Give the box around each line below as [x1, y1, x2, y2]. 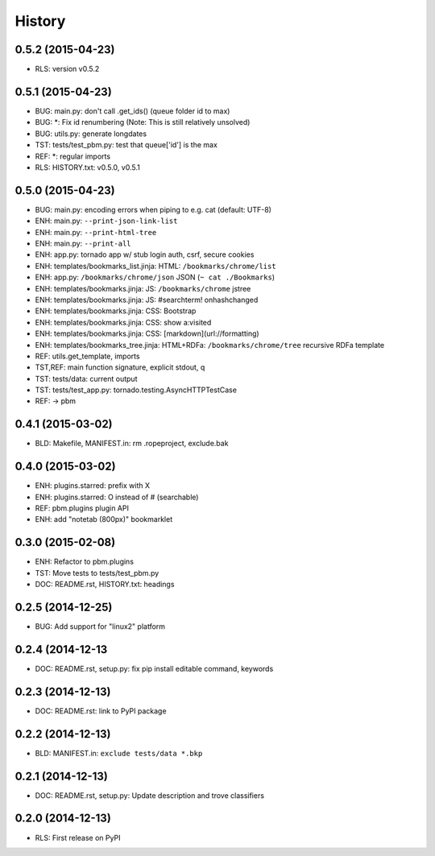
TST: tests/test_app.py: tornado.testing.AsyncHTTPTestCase [35, 385, 238, 395]
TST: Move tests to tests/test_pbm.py [35, 568, 159, 577]
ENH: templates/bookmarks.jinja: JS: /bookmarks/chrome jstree [35, 283, 251, 293]
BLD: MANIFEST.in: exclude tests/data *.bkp [35, 748, 203, 758]
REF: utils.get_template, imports [35, 351, 140, 361]
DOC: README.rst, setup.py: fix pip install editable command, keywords [35, 664, 274, 673]
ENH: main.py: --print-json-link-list [35, 216, 178, 225]
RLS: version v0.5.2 [35, 64, 100, 74]
